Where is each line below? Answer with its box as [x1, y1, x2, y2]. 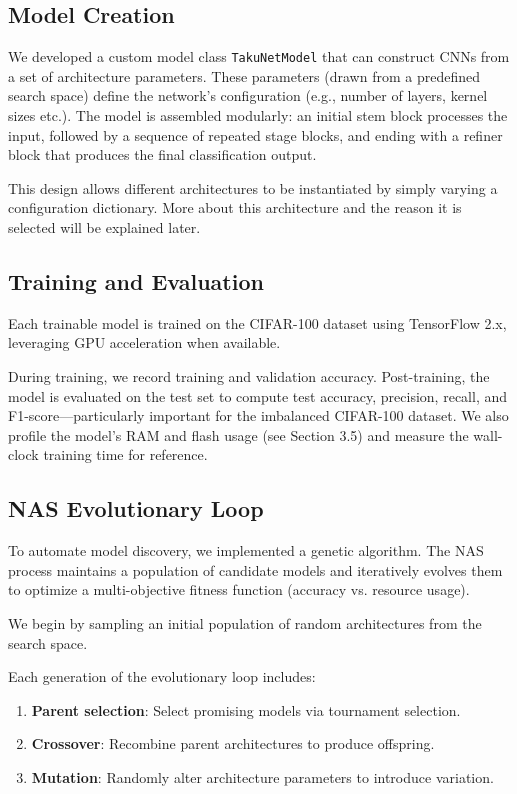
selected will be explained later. [8, 217, 201, 238]
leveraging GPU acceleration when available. [8, 332, 281, 353]
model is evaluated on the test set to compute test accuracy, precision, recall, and [8, 385, 507, 406]
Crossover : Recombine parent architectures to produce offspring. [31, 733, 435, 754]
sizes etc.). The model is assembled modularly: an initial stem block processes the [8, 105, 508, 126]
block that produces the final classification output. [8, 144, 317, 165]
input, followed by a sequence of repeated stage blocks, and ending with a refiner [8, 124, 503, 145]
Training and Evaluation [8, 266, 264, 296]
